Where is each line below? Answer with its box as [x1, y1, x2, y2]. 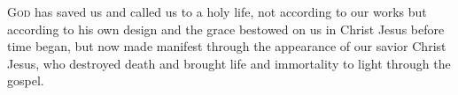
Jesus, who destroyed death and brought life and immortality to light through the [7, 54, 451, 72]
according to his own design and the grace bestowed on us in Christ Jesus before [7, 19, 445, 38]
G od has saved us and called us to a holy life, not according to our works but [7, 3, 427, 20]
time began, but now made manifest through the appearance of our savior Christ [7, 37, 446, 55]
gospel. [7, 71, 44, 90]
